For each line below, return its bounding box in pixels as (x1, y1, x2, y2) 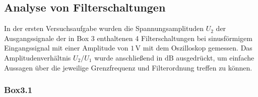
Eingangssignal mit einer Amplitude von (4, 42, 128, 53)
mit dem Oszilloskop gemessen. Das (143, 42, 252, 53)
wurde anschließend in (94, 52, 163, 62)
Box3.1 (4, 83, 33, 96)
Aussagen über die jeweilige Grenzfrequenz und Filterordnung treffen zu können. (4, 62, 252, 72)
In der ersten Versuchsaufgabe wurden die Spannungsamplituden (4, 23, 204, 33)
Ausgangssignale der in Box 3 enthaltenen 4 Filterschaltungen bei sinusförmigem (4, 32, 252, 43)
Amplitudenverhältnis (4, 52, 71, 62)
